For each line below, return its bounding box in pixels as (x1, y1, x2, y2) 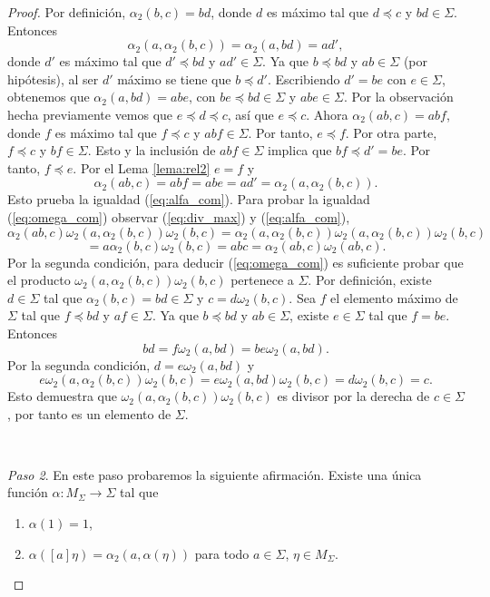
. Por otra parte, (345, 122, 437, 142)
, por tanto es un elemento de (7, 404, 171, 423)
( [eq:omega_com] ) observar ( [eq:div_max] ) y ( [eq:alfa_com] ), (7, 207, 350, 226)
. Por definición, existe (308, 270, 432, 289)
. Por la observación (343, 87, 454, 106)
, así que (227, 104, 274, 123)
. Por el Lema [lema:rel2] (73, 158, 211, 177)
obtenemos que (7, 87, 90, 106)
